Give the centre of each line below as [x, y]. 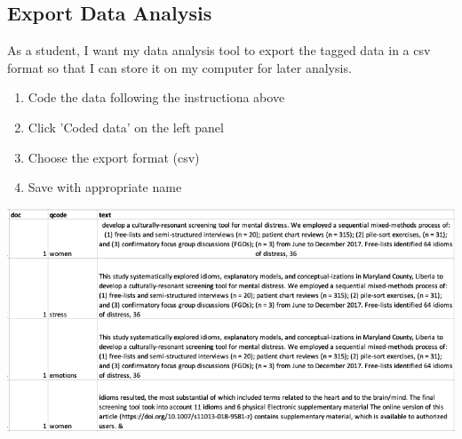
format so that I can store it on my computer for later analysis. [179, 67]
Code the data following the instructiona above [156, 97]
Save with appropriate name [105, 187]
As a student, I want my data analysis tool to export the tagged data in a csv [219, 50]
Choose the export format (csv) [114, 157]
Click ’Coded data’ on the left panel [126, 127]
